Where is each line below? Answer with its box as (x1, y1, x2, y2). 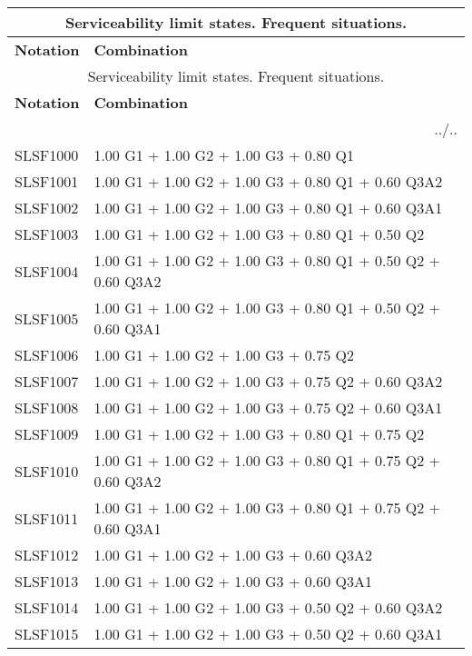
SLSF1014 (15, 597, 79, 618)
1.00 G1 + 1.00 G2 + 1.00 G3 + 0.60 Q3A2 (93, 544, 372, 565)
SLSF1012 (15, 544, 79, 565)
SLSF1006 (15, 344, 79, 365)
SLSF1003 (15, 224, 79, 244)
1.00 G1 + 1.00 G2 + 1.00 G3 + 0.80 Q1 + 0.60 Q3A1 (93, 197, 443, 218)
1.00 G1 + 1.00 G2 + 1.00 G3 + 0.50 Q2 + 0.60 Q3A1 (93, 623, 443, 644)
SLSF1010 (15, 460, 79, 482)
